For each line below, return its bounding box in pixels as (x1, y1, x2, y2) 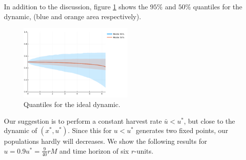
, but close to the (184, 115, 235, 126)
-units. (134, 145, 153, 156)
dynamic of (4, 125, 37, 135)
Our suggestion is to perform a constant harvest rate (4, 115, 162, 126)
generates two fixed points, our (136, 125, 228, 135)
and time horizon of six (59, 145, 129, 156)
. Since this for (68, 125, 112, 135)
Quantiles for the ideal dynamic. (24, 99, 121, 109)
